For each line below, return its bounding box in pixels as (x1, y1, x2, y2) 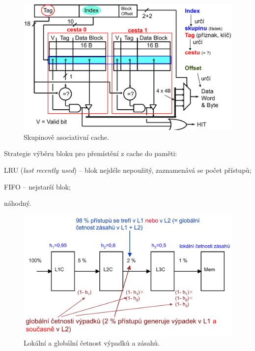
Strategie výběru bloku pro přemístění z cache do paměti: (4, 148, 177, 159)
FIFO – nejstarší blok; (4, 181, 71, 191)
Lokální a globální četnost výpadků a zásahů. (24, 337, 160, 348)
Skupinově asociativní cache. (24, 131, 109, 142)
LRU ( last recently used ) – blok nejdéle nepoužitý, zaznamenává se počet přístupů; (4, 165, 252, 175)
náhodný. (4, 198, 31, 208)
